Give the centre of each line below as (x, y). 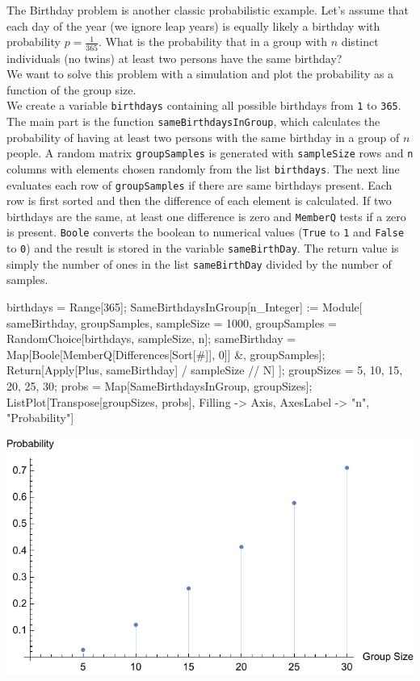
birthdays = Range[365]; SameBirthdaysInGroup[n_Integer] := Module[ (185, 306)
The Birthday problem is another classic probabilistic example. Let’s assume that (208, 10)
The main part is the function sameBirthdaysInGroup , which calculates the (193, 121)
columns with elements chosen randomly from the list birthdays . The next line (203, 168)
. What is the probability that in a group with (213, 42)
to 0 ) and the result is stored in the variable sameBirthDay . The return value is (203, 248)
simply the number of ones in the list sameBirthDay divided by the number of (199, 263)
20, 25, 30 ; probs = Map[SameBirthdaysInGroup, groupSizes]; (160, 385)
